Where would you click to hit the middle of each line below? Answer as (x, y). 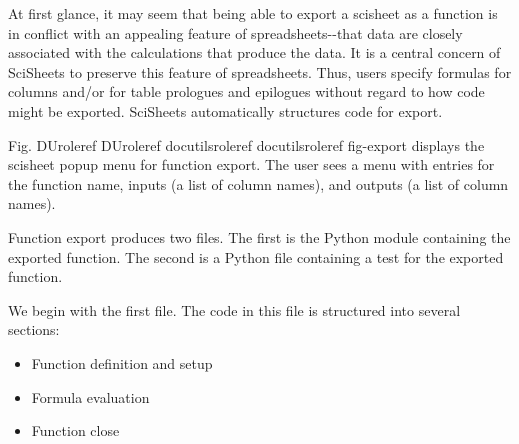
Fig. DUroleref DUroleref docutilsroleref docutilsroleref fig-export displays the (246, 144)
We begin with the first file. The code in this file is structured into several (234, 309)
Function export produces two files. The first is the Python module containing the (259, 236)
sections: (34, 329)
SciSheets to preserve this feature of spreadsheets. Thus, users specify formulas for (260, 71)
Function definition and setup (122, 362)
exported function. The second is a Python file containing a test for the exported (256, 256)
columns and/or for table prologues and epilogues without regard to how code (246, 91)
